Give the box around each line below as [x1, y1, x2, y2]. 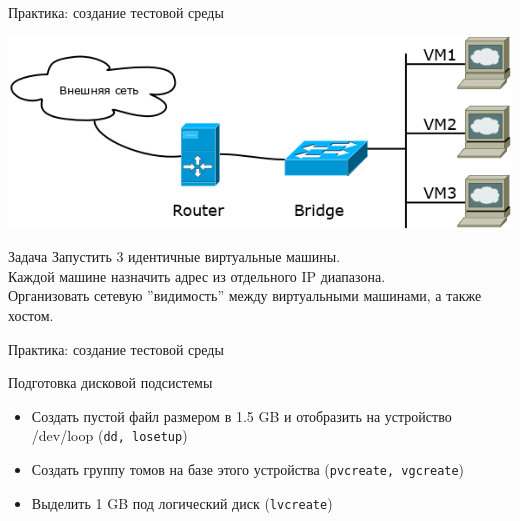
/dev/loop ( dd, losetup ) [31, 425, 188, 446]
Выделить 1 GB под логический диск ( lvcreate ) [31, 492, 333, 513]
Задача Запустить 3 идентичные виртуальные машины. [8, 246, 341, 267]
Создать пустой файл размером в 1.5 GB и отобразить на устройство [31, 405, 452, 426]
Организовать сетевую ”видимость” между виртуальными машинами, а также [8, 285, 482, 306]
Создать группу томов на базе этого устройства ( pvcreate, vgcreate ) [31, 459, 465, 480]
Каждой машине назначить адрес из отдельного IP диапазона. [8, 265, 386, 286]
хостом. [8, 305, 54, 325]
